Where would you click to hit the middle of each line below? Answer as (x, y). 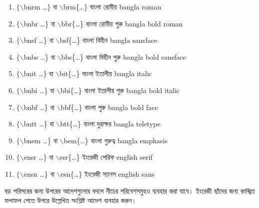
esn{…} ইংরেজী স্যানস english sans (108, 173)
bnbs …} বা (39, 56)
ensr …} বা (38, 157)
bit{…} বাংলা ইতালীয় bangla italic (106, 73)
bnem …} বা (41, 140)
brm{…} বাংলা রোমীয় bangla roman (112, 6)
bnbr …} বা (39, 23)
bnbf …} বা (39, 107)
